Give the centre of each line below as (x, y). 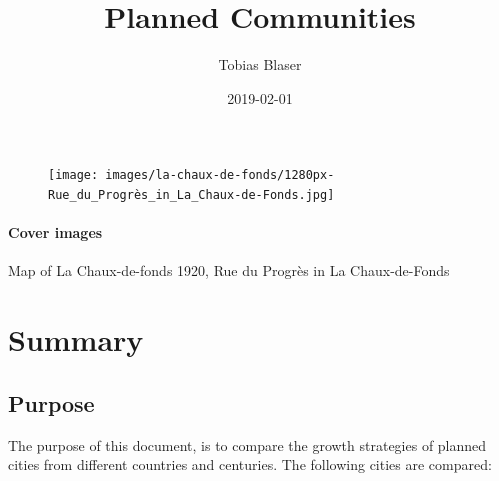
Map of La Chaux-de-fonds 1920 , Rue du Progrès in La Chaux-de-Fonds (229, 270)
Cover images (55, 232)
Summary (76, 339)
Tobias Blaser (260, 64)
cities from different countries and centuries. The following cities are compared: (250, 464)
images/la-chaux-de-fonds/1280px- (220, 175)
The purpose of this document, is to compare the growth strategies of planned (247, 444)
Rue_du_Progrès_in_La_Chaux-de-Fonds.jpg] (191, 194)
